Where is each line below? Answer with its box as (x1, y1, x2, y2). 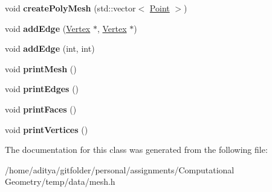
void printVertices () (5, 123, 88, 135)
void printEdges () (5, 82, 79, 95)
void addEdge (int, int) (5, 42, 95, 55)
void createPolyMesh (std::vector (5, 2, 136, 14)
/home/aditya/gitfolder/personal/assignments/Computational (5, 163, 235, 176)
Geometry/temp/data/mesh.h (5, 175, 115, 188)
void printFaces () (5, 102, 77, 115)
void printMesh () (5, 62, 77, 75)
